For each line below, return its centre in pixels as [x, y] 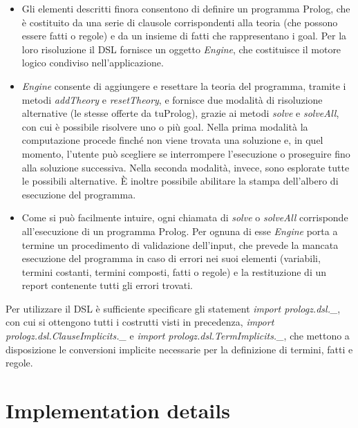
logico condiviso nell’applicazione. [93, 63]
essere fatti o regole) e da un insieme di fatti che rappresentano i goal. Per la [184, 36]
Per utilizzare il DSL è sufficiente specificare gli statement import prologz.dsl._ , [173, 308]
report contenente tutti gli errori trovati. [107, 285]
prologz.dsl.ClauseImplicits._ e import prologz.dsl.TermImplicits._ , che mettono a [178, 336]
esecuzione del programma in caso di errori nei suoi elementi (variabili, [171, 258]
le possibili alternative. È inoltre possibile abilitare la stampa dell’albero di [180, 181]
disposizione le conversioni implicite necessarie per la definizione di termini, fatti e [179, 349]
